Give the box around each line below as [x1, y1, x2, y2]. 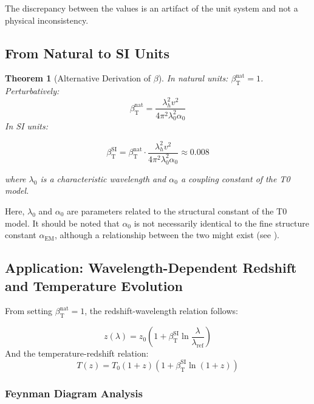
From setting [5, 304, 53, 317]
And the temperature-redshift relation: [5, 347, 149, 360]
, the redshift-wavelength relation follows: [84, 304, 238, 317]
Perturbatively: [5, 84, 60, 97]
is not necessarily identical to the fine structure [134, 216, 309, 229]
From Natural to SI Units [5, 43, 170, 62]
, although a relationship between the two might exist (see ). [54, 228, 279, 241]
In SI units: [5, 120, 48, 132]
